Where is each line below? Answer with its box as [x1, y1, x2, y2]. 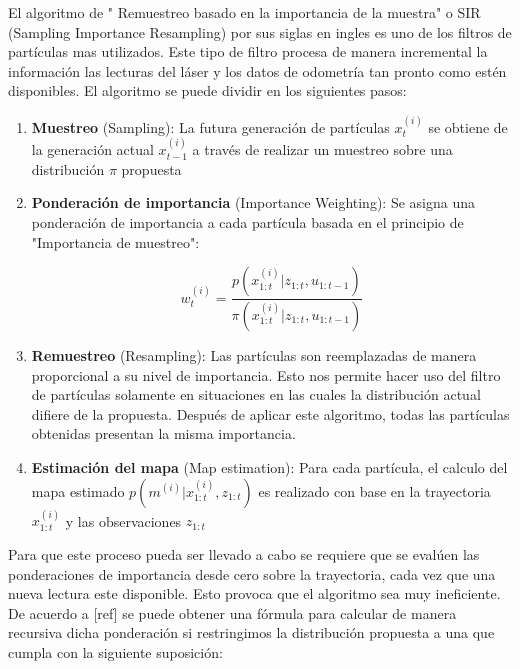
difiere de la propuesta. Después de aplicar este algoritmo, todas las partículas [31, 403, 510, 424]
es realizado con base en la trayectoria [258, 480, 491, 501]
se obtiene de [428, 116, 508, 137]
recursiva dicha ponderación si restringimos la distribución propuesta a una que [8, 622, 495, 643]
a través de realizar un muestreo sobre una [192, 139, 453, 160]
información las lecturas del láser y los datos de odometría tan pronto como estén [8, 60, 507, 81]
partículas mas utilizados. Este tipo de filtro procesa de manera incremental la [8, 41, 488, 62]
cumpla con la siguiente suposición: [8, 641, 223, 662]
